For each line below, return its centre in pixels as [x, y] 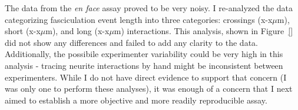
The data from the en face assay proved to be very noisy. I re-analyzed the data [149, 8]
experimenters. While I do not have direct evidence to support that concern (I [146, 77]
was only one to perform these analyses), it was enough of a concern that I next [149, 89]
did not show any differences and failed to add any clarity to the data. [131, 42]
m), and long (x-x [77, 31]
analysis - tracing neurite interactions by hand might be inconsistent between [144, 65]
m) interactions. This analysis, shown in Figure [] [203, 31]
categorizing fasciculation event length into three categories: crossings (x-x [139, 19]
